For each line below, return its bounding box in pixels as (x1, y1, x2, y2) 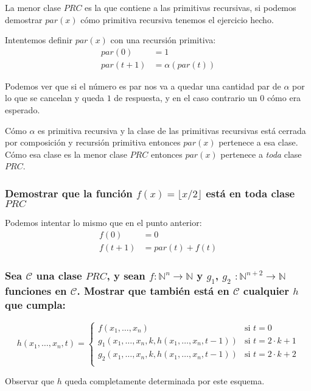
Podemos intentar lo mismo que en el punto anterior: (5, 216, 202, 229)
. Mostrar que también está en (77, 283, 229, 298)
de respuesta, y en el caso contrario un (114, 91, 257, 104)
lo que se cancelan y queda (5, 91, 105, 104)
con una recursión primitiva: (110, 33, 216, 46)
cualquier (243, 283, 289, 298)
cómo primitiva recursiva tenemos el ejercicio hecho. (80, 13, 274, 26)
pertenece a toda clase (220, 147, 302, 160)
